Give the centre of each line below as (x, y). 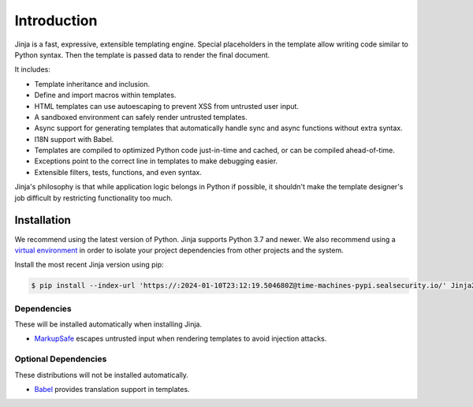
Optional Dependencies (61, 359)
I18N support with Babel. (74, 139)
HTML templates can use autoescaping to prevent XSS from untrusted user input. (167, 106)
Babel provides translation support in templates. (112, 389)
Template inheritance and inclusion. (92, 84)
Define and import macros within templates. (105, 95)
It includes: (32, 69)
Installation (43, 220)
